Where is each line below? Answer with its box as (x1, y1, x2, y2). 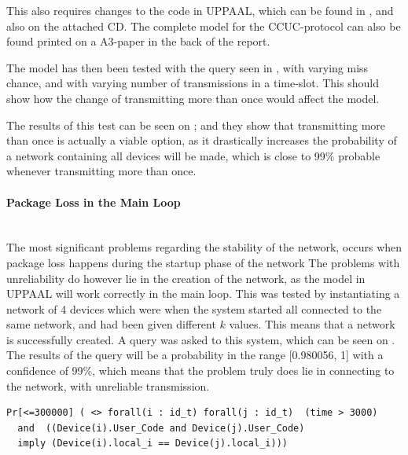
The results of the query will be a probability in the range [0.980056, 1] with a (6, 347, 384, 363)
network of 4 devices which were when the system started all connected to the (6, 300, 382, 317)
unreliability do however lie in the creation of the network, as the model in (6, 270, 366, 286)
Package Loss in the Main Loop (6, 193, 181, 210)
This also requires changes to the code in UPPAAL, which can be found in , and (6, 2, 394, 18)
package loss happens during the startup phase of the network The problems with (6, 254, 400, 270)
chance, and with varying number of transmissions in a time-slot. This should (6, 75, 379, 91)
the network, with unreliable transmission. (6, 377, 210, 394)
